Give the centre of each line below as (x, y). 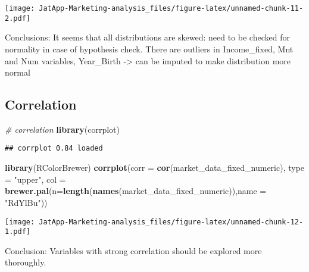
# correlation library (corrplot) (62, 129)
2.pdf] (18, 18)
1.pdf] (18, 232)
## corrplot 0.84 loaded (54, 148)
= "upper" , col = (35, 179)
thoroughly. (26, 262)
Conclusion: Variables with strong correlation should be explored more (133, 250)
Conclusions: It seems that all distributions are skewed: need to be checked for (147, 37)
